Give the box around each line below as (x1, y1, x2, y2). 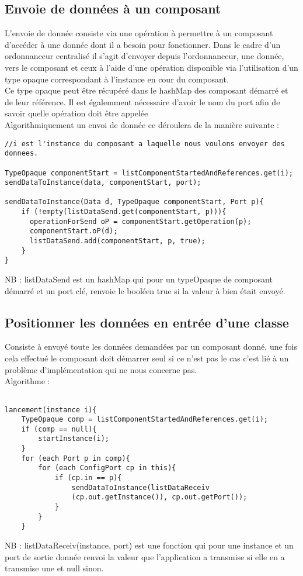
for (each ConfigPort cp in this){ (38, 464, 176, 472)
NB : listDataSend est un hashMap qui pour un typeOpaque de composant (5, 273, 273, 285)
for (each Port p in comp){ (21, 454, 130, 463)
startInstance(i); (38, 434, 109, 443)
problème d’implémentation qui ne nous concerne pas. (5, 363, 197, 375)
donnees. (5, 149, 39, 158)
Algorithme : (5, 375, 50, 387)
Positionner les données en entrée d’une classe (5, 313, 289, 331)
